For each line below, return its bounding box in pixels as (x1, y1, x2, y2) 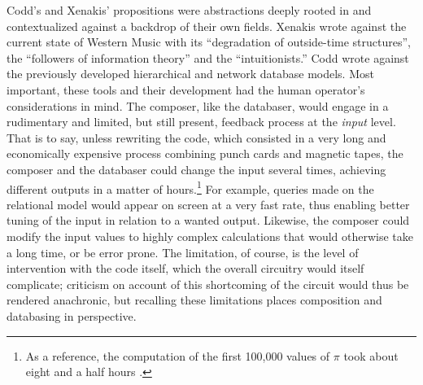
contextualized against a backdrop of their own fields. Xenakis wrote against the (7, 17, 407, 34)
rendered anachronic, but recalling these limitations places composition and (7, 291, 382, 308)
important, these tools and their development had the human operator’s (7, 81, 365, 98)
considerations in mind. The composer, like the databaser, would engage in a (7, 97, 389, 114)
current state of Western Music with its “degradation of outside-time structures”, (7, 33, 411, 50)
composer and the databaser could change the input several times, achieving (7, 160, 386, 177)
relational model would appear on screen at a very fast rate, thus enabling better (7, 195, 410, 212)
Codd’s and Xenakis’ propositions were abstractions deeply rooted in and (7, 2, 372, 18)
